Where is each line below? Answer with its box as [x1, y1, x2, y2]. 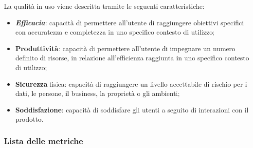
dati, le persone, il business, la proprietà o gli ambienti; [15, 88, 180, 98]
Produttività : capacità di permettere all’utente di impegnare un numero [15, 43, 235, 53]
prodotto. [15, 114, 44, 124]
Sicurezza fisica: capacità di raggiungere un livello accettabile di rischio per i [15, 78, 247, 89]
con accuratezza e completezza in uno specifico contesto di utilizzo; [15, 27, 215, 37]
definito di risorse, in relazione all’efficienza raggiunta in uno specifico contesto [15, 53, 249, 63]
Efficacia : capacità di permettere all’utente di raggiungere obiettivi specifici [15, 17, 244, 27]
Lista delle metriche [4, 134, 83, 147]
